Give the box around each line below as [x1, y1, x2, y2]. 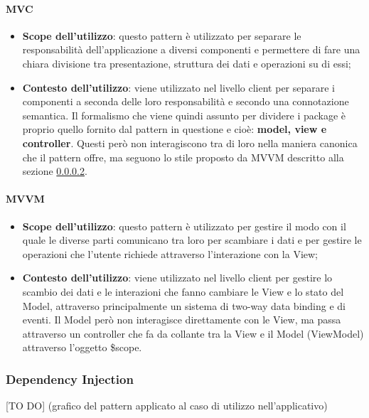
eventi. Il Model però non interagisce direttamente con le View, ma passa [22, 312, 341, 327]
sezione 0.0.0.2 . [22, 164, 87, 178]
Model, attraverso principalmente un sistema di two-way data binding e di [22, 298, 346, 313]
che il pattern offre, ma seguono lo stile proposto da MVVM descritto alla [22, 149, 344, 164]
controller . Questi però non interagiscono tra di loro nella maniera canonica [22, 135, 358, 150]
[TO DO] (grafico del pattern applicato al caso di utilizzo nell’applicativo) [6, 398, 328, 413]
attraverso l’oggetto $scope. [22, 340, 142, 355]
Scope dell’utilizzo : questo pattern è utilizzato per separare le [22, 28, 301, 43]
